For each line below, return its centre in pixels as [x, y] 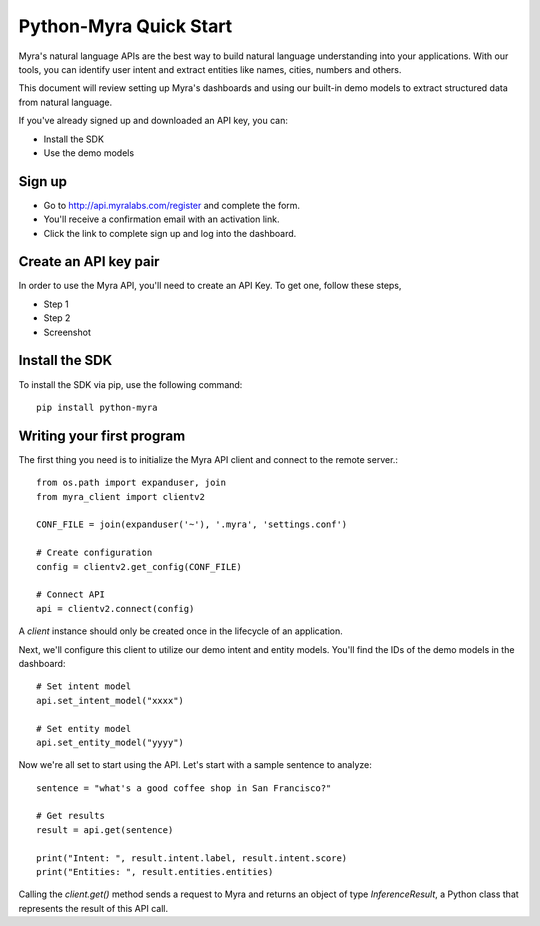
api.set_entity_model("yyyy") [110, 742]
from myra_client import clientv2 [120, 496]
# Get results [70, 816]
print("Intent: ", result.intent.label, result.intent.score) [192, 858]
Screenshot [67, 332]
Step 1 [56, 304]
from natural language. [65, 102]
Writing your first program [102, 435]
